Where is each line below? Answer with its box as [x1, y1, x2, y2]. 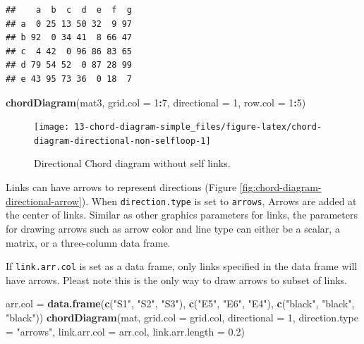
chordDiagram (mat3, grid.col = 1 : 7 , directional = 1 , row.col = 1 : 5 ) [6, 94, 306, 109]
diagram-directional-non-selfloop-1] [34, 135, 211, 146]
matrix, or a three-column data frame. [6, 235, 171, 250]
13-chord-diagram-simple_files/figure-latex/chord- [74, 122, 322, 133]
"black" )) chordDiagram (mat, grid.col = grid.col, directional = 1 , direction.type [6, 309, 358, 324]
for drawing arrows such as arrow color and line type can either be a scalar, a [6, 221, 340, 235]
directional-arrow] [6, 193, 82, 208]
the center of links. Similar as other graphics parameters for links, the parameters [6, 207, 358, 222]
